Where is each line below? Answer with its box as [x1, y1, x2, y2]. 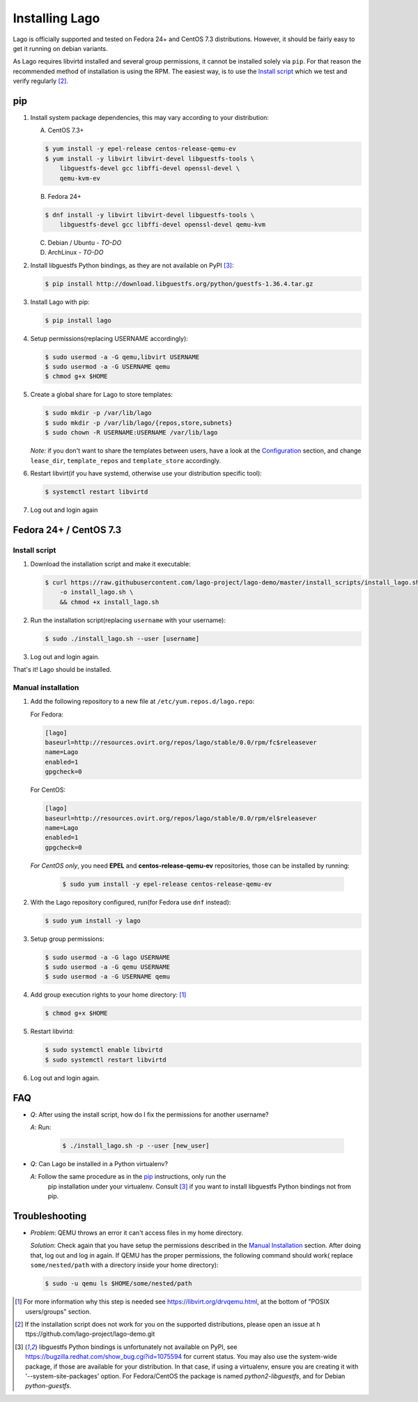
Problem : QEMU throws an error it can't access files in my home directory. [30, 1228, 244, 1237]
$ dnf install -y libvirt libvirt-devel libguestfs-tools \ [45, 211, 255, 219]
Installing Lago [13, 10, 100, 26]
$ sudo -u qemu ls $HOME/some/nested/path [45, 1280, 192, 1288]
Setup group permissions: [30, 935, 104, 943]
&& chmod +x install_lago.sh [59, 598, 160, 606]
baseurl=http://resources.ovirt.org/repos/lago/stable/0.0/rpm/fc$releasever [45, 739, 317, 746]
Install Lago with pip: [30, 297, 90, 306]
